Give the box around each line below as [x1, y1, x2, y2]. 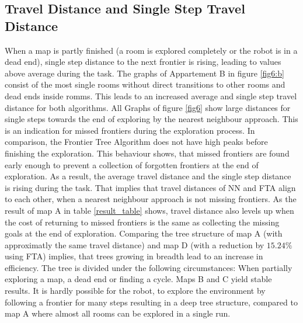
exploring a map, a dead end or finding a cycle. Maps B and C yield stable [5, 273, 272, 285]
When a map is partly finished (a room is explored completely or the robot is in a [5, 44, 298, 56]
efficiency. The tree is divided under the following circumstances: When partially [5, 261, 292, 273]
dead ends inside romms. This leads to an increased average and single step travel [5, 89, 297, 102]
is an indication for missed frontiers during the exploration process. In [5, 124, 255, 136]
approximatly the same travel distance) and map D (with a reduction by [5, 238, 264, 251]
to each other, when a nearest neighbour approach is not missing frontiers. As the [5, 193, 297, 205]
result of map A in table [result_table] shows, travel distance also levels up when [5, 204, 294, 216]
